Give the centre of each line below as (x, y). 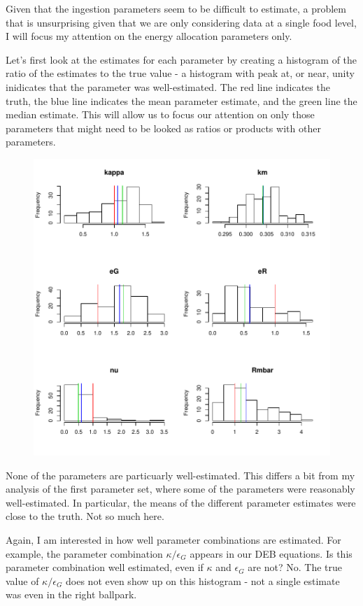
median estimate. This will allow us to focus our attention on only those (160, 114)
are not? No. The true (295, 567)
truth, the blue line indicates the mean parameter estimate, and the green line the (181, 100)
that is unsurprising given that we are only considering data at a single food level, (181, 22)
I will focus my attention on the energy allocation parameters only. (149, 36)
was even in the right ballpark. (71, 594)
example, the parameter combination (84, 553)
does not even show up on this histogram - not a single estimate (203, 580)
